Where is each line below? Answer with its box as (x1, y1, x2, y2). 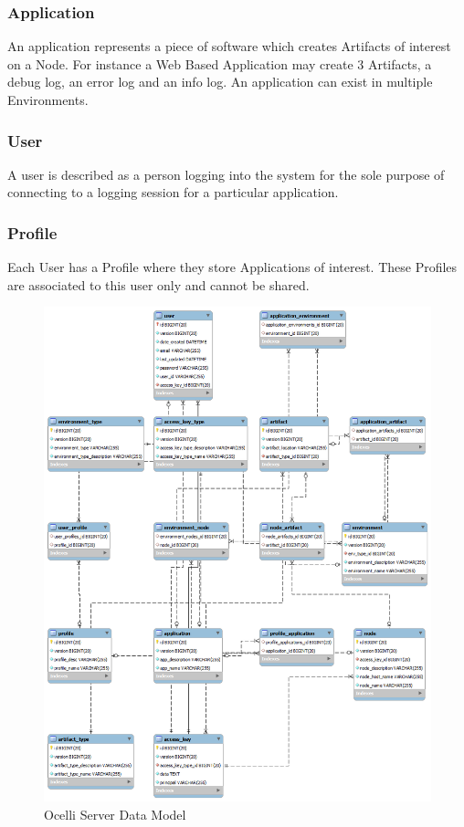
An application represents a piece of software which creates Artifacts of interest (7, 37, 451, 56)
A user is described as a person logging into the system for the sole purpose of (7, 164, 445, 183)
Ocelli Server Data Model (44, 805, 186, 824)
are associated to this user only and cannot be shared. (7, 275, 310, 294)
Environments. (7, 90, 89, 109)
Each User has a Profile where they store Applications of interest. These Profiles (7, 257, 458, 277)
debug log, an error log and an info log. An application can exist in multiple (7, 72, 433, 91)
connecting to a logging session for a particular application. (7, 183, 339, 202)
